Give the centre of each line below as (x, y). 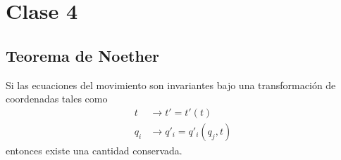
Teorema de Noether (82, 55)
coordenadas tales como (57, 99)
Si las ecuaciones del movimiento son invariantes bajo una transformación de (171, 85)
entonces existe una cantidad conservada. (94, 150)
